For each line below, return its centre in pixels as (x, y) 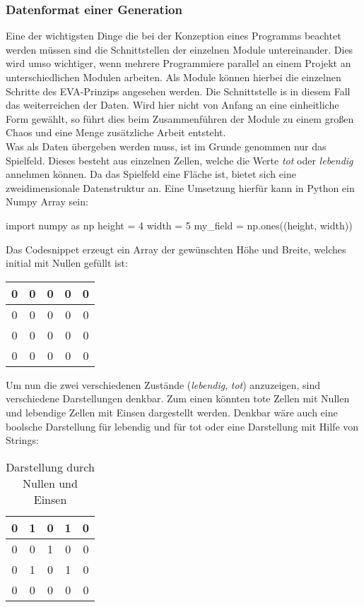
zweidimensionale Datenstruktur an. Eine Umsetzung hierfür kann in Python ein (180, 187)
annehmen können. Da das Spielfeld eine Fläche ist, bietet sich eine (151, 174)
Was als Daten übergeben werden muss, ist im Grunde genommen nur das (166, 146)
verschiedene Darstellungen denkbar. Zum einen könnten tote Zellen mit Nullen (178, 398)
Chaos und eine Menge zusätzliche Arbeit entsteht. (116, 132)
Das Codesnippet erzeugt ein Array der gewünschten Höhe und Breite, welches (176, 249)
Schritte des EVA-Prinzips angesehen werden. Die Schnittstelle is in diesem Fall (178, 91)
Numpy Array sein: (47, 202)
